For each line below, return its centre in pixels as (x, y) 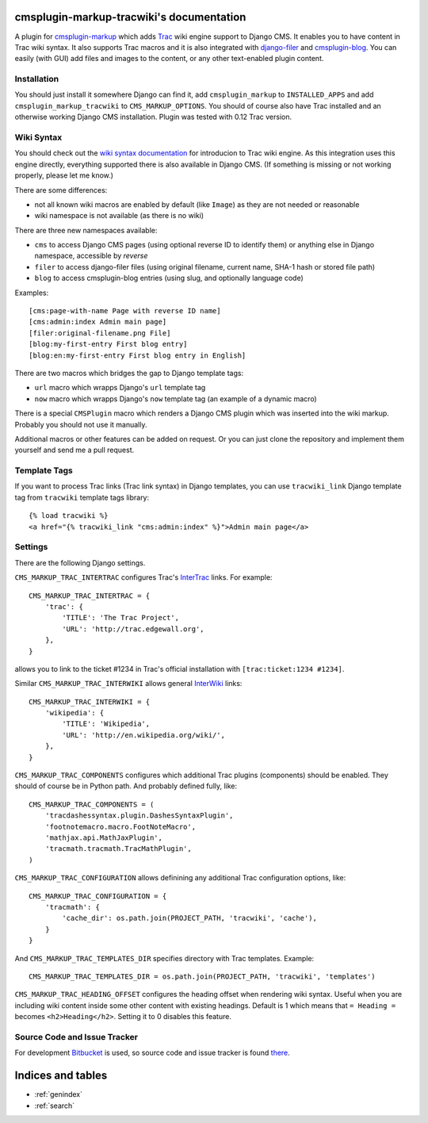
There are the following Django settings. (80, 562)
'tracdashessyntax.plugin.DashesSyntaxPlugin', (139, 816)
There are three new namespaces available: (86, 230)
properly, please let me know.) (64, 175)
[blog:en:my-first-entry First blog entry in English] (138, 355)
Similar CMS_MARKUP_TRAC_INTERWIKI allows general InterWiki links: (128, 684)
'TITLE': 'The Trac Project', (121, 618)
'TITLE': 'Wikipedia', (106, 724)
